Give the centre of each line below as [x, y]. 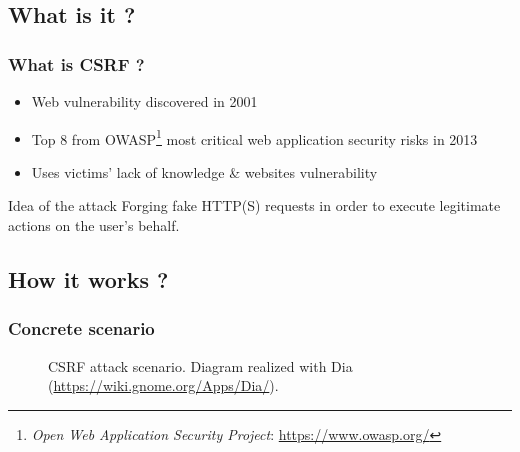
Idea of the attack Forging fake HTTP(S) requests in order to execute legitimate [254, 205]
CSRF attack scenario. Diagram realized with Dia [200, 365]
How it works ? [88, 279]
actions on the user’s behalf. [94, 225]
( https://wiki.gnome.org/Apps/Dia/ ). [163, 385]
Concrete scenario [81, 328]
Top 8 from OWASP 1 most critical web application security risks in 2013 [254, 137]
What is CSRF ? [76, 63]
